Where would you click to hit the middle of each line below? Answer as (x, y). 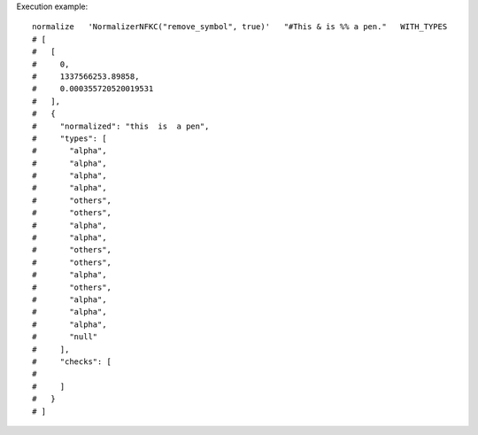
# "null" (65, 337)
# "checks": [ (72, 361)
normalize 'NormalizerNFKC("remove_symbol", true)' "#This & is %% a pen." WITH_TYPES (240, 27)
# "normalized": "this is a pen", (121, 126)
